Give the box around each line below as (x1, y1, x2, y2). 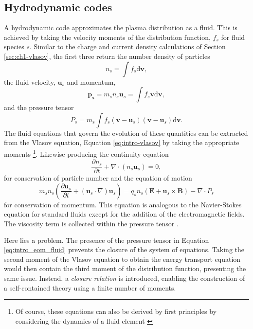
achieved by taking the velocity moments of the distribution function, (4, 32, 211, 42)
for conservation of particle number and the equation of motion (4, 173, 192, 183)
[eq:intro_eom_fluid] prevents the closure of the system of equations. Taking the (4, 244, 245, 255)
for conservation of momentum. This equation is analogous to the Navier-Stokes (4, 199, 242, 209)
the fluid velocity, (4, 76, 55, 87)
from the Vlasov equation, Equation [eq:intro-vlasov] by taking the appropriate (4, 137, 239, 147)
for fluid (221, 32, 245, 42)
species (4, 41, 24, 52)
